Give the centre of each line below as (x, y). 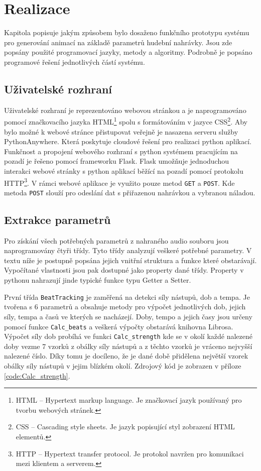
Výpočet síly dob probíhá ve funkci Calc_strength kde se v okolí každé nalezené (128, 336)
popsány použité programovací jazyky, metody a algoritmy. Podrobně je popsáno (128, 52)
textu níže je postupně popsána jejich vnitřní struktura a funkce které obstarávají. (130, 260)
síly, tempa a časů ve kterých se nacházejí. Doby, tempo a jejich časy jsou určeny (128, 316)
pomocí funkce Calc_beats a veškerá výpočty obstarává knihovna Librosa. (119, 326)
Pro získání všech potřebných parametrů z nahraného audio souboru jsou (116, 240)
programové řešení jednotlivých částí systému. (75, 62)
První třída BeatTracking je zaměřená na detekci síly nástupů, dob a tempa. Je (127, 297)
